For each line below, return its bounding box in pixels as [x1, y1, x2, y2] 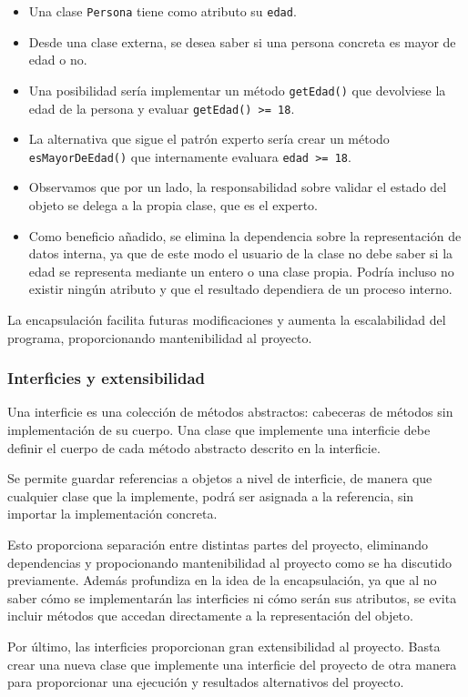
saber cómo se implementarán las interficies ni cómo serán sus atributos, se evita [7, 588, 457, 607]
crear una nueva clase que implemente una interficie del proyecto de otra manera [7, 654, 457, 673]
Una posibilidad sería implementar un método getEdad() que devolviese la [28, 80, 446, 99]
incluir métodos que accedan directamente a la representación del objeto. [7, 606, 413, 625]
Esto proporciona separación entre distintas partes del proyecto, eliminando [7, 534, 429, 553]
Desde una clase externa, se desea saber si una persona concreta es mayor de [28, 32, 456, 51]
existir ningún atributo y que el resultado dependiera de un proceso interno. [28, 279, 453, 298]
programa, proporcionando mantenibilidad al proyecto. [7, 328, 312, 347]
